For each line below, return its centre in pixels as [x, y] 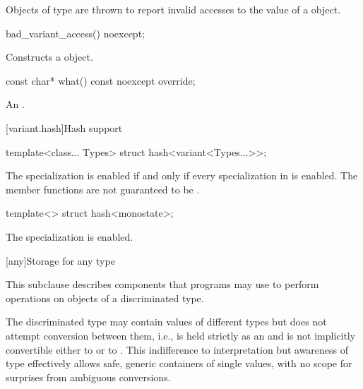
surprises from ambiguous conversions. [88, 377]
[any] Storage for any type [60, 260]
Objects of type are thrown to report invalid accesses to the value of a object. [173, 9]
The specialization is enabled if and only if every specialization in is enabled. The [182, 175]
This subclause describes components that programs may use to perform [162, 284]
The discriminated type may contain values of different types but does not [166, 322]
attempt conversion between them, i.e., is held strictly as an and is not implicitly [181, 335]
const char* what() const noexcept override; [101, 80]
